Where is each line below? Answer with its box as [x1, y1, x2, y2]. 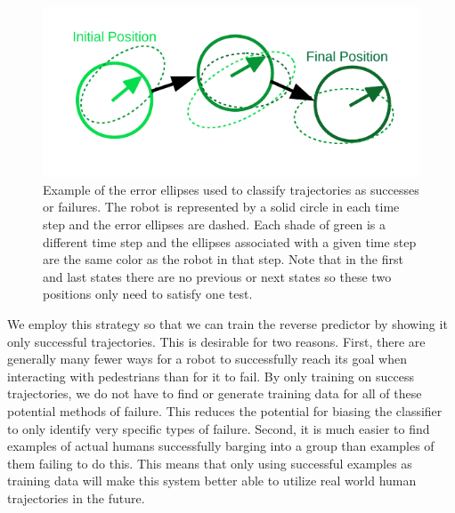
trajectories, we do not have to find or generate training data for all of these [7, 384, 422, 403]
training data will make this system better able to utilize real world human [7, 471, 417, 490]
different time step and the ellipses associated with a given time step [43, 232, 417, 251]
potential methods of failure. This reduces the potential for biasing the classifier [7, 401, 443, 420]
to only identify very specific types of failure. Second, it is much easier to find [7, 419, 430, 437]
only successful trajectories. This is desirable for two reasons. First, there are [7, 332, 426, 350]
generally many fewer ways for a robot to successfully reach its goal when [7, 349, 407, 368]
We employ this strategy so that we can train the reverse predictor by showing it [7, 314, 448, 333]
